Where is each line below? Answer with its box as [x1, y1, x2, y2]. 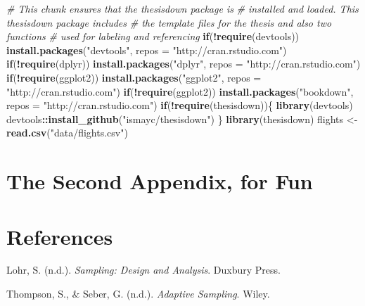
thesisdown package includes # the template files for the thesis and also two [6, 15, 332, 30]
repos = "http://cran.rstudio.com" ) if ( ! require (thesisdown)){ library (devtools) [6, 98, 353, 113]
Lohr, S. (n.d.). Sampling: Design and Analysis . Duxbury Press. [6, 262, 281, 277]
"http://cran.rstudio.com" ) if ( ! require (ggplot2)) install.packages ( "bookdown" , [6, 84, 354, 98]
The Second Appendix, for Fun [6, 167, 313, 196]
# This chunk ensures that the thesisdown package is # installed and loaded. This [6, 1, 359, 15]
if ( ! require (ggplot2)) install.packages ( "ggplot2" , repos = [6, 70, 262, 84]
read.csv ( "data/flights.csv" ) [6, 125, 128, 140]
